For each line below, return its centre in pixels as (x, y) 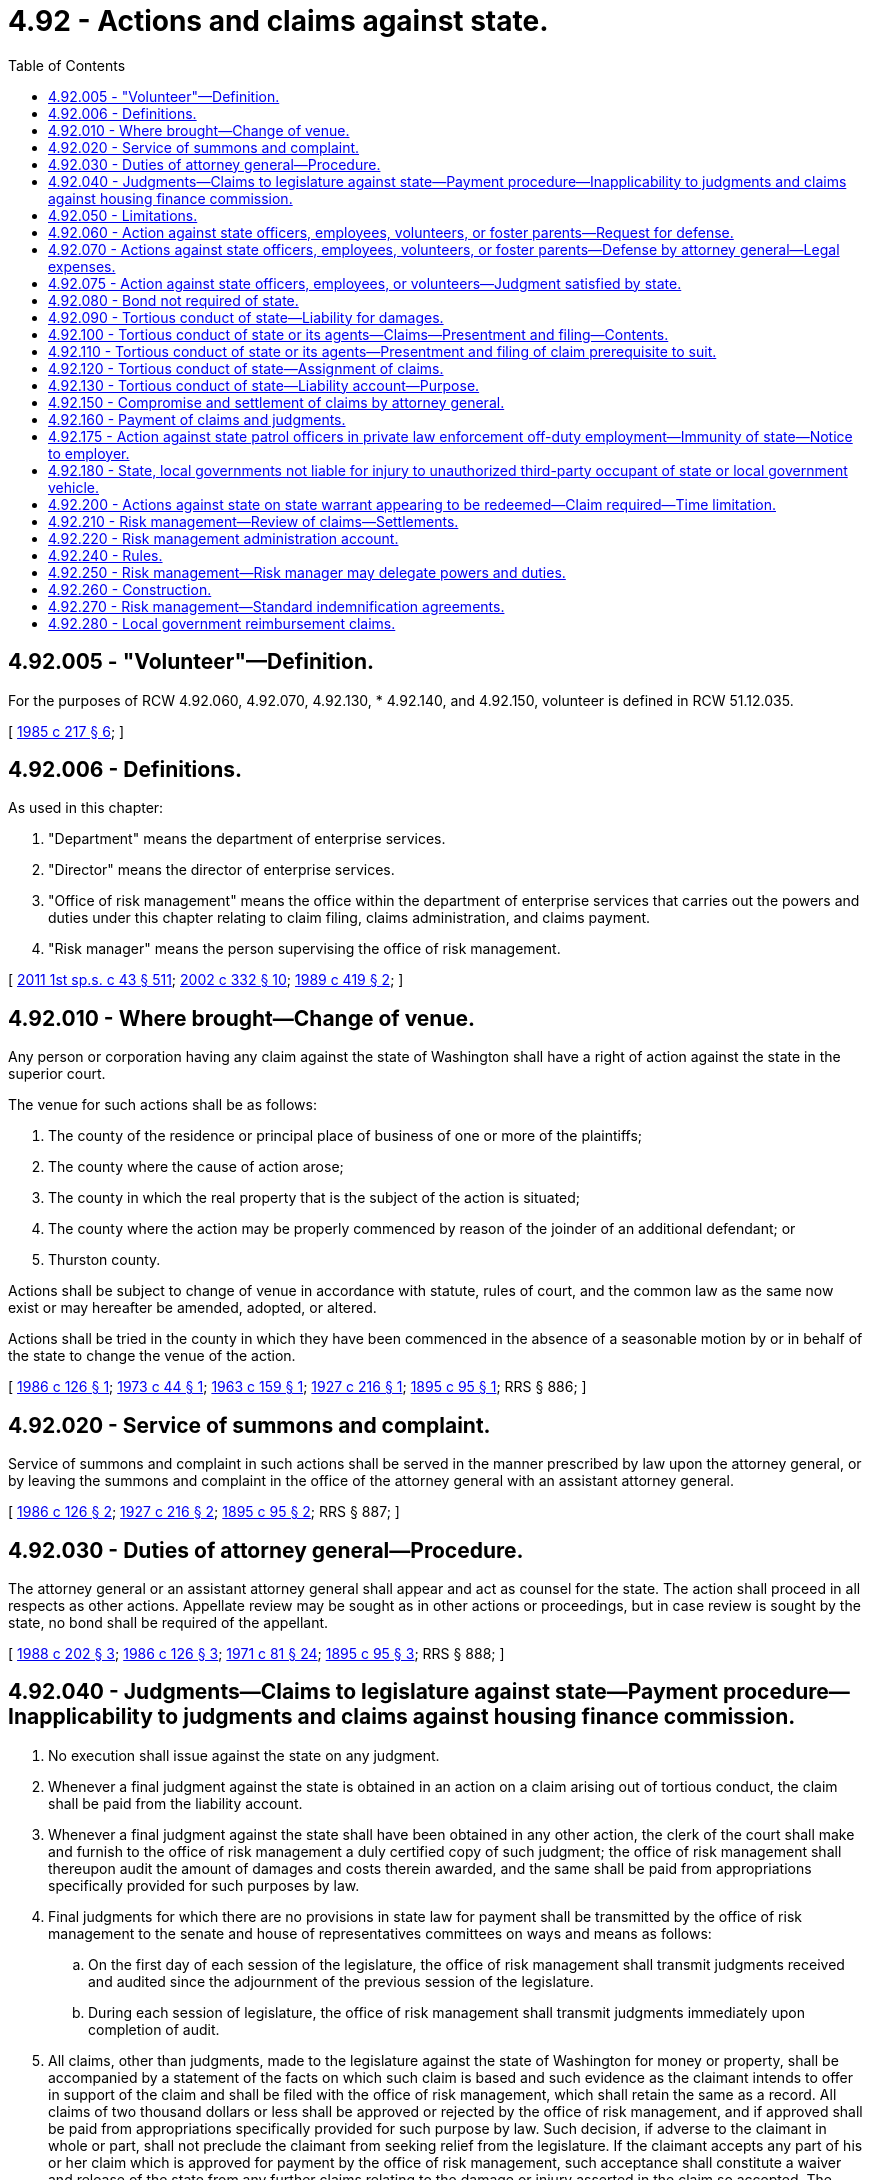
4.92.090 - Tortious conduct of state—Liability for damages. (246, 317)
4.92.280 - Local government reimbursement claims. (222, 623)
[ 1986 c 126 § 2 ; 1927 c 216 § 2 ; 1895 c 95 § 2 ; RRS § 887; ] (204, 1512)
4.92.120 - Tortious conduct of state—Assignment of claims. (246, 368)
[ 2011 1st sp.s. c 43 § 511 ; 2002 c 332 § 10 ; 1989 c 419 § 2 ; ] (206, 980)
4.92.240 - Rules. (105, 555)
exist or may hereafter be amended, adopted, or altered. (192, 1308)
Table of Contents (67, 65)
